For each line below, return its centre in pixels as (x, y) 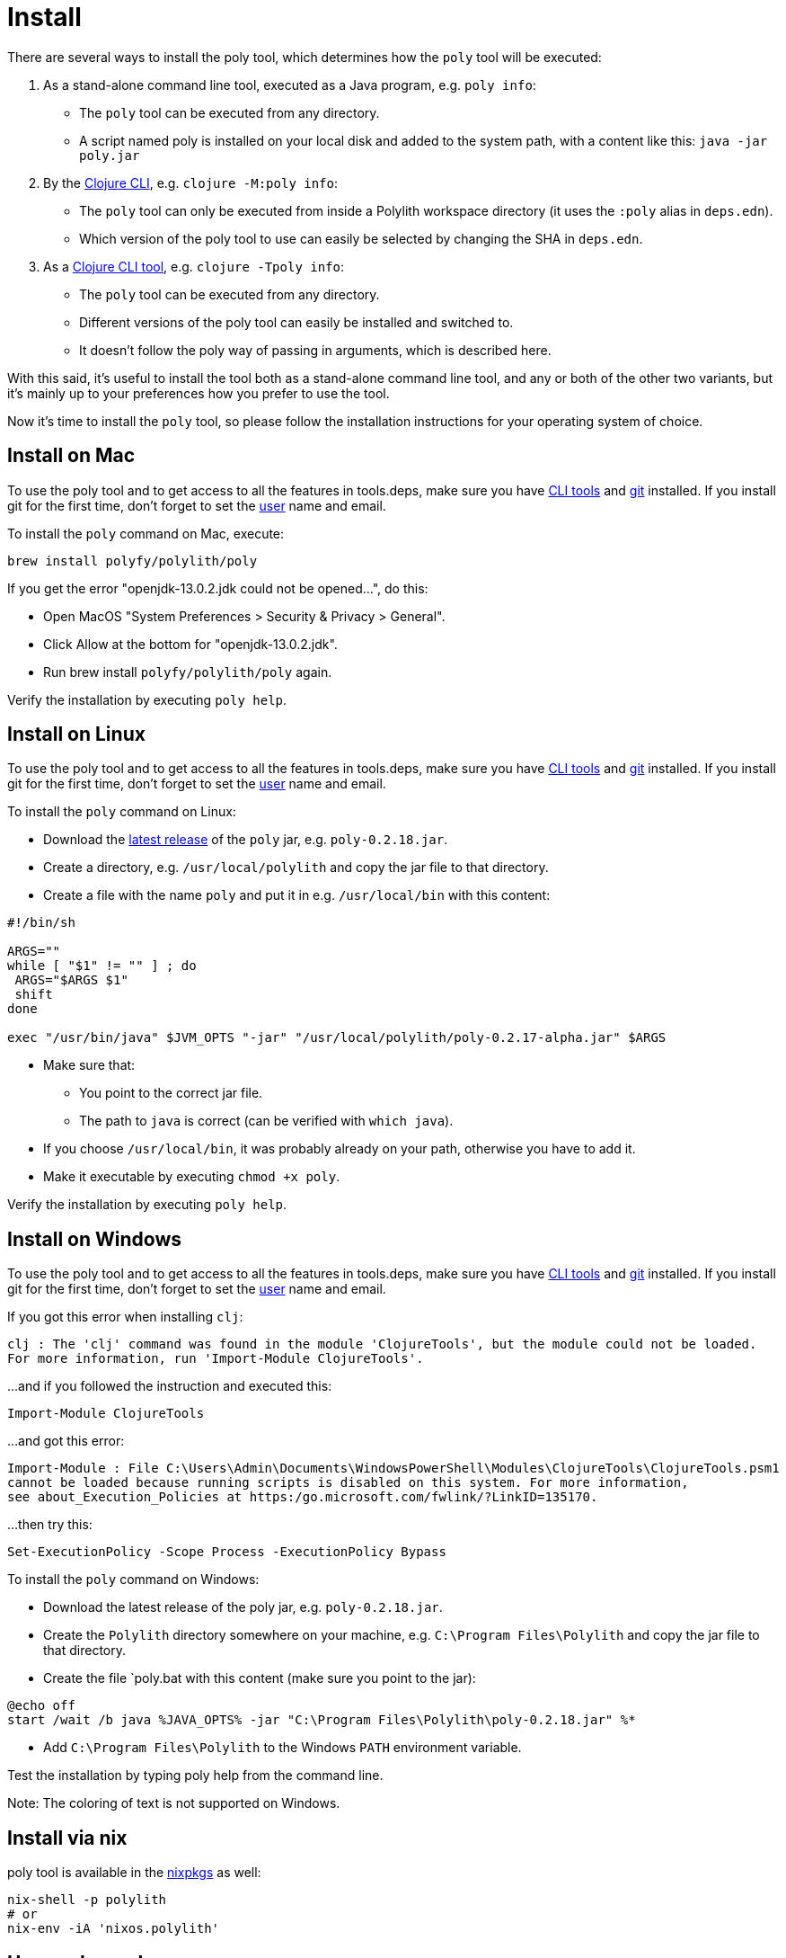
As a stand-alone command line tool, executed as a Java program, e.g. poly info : (290, 85)
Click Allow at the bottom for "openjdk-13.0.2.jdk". (190, 644)
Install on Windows (94, 1239)
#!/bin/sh (41, 923)
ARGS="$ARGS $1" (71, 980)
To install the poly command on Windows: (133, 1580)
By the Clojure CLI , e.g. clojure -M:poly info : (191, 182)
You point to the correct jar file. (171, 1093)
